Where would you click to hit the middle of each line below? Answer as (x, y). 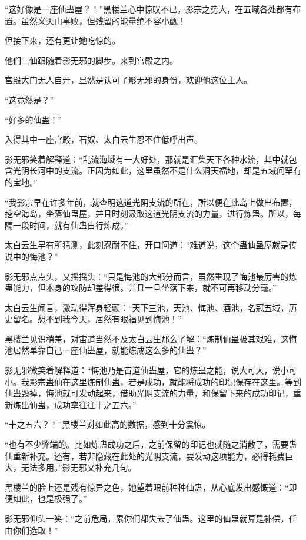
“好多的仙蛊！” (34, 119)
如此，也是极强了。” (50, 498)
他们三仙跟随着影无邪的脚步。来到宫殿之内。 (91, 60)
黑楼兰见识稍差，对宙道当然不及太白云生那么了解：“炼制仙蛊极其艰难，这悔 (151, 338)
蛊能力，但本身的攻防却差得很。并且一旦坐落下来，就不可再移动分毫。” (141, 288)
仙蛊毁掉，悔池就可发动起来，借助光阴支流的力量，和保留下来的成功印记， (149, 393)
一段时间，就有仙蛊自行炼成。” (70, 225)
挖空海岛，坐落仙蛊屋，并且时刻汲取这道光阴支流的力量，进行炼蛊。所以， (149, 213)
